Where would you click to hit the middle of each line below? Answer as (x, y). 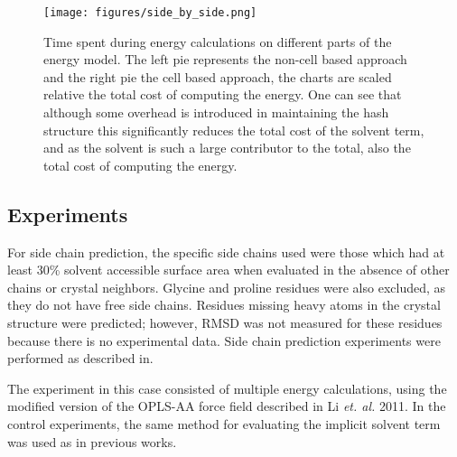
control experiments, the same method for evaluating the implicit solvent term (224, 423)
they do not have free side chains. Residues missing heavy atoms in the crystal (224, 305)
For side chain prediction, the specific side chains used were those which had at (226, 252)
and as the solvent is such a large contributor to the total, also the (227, 148)
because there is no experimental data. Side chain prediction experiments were (224, 340)
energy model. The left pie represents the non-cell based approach (225, 59)
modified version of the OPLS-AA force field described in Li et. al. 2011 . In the (227, 406)
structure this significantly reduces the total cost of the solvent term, (234, 130)
